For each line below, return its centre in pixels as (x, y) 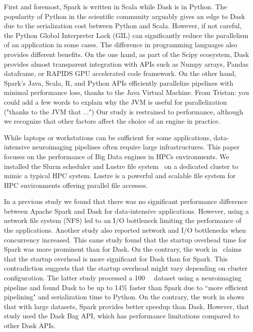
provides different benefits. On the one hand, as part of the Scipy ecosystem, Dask (126, 54)
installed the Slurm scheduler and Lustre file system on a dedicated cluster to (121, 166)
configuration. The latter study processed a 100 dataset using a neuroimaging (123, 278)
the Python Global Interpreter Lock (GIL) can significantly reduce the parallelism (126, 35)
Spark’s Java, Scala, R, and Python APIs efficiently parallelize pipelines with (119, 83)
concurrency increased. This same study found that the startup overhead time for (125, 239)
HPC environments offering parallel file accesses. (76, 185)
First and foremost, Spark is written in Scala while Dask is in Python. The (116, 6)
